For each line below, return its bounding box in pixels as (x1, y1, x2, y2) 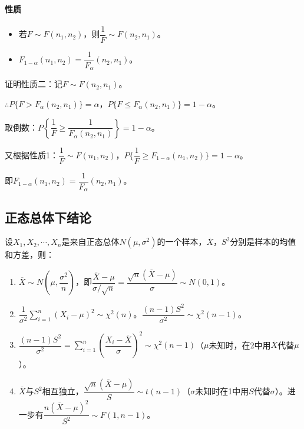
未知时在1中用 (195, 385, 249, 397)
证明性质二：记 (5, 78, 62, 90)
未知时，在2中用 (209, 338, 271, 351)
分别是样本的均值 (230, 235, 296, 248)
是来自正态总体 (61, 235, 120, 248)
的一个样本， (157, 235, 207, 248)
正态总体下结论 (5, 208, 91, 226)
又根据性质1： (5, 149, 58, 161)
